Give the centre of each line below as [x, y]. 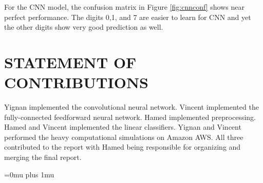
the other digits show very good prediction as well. [84, 27]
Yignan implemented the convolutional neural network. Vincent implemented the [131, 107]
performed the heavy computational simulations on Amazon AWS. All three [124, 137]
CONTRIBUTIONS [77, 82]
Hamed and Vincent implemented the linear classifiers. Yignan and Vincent [123, 127]
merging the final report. [43, 157]
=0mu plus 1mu [29, 174]
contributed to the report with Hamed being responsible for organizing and [123, 147]
